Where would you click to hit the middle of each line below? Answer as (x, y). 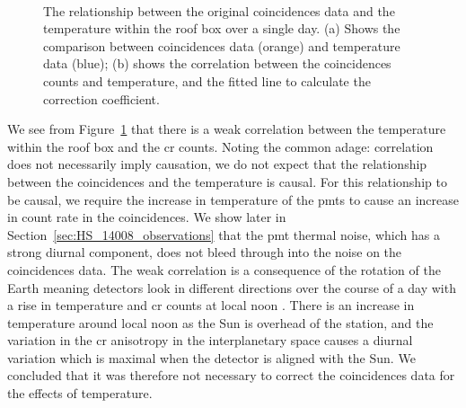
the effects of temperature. (80, 393)
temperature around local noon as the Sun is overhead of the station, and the (220, 322)
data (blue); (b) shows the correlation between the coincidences (217, 63)
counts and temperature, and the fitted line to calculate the (207, 80)
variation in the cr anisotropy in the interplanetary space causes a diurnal (210, 340)
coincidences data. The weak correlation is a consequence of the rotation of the (224, 269)
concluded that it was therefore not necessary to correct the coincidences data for (231, 375)
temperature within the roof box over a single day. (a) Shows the (222, 28)
